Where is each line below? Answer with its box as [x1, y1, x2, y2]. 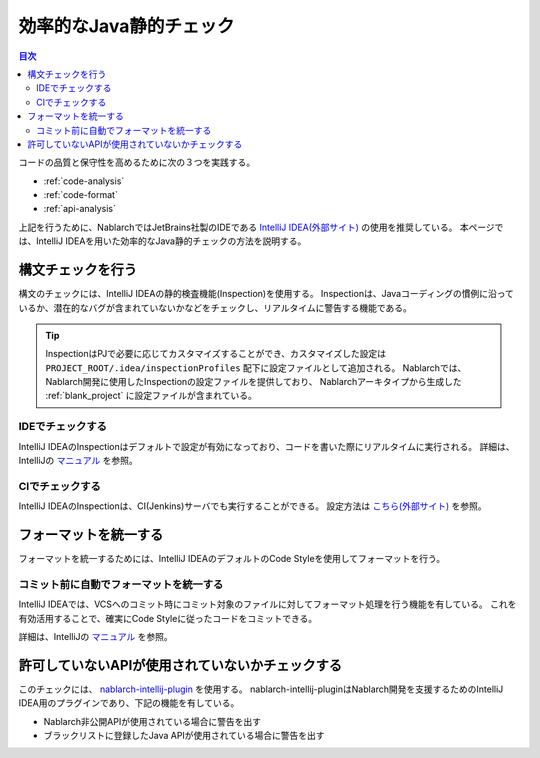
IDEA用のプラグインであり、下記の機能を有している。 [18, 697, 240, 709]
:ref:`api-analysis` [43, 203, 117, 215]
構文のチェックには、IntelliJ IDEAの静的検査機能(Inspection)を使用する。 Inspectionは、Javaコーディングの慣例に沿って [18, 288, 515, 300]
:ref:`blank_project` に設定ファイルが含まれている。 [45, 390, 257, 402]
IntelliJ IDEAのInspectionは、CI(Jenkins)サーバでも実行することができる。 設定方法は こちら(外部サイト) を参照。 [18, 500, 487, 512]
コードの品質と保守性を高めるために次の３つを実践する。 [18, 156, 255, 169]
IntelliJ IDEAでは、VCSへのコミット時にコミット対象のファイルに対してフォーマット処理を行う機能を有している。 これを [18, 598, 517, 610]
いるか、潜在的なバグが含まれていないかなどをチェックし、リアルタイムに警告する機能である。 [18, 301, 412, 314]
